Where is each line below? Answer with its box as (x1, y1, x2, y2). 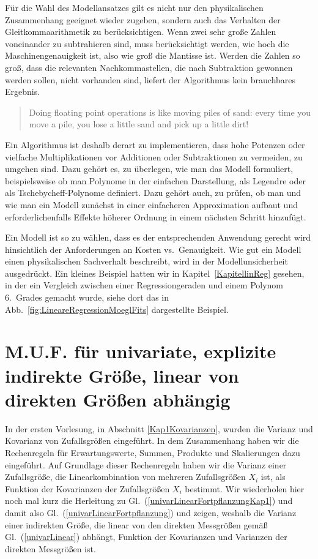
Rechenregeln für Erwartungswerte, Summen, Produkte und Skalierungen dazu (5, 446, 300, 459)
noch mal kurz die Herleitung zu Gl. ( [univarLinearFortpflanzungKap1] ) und (5, 494, 293, 507)
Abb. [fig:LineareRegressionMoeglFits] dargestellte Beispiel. (5, 302, 229, 315)
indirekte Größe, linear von (5, 362, 239, 388)
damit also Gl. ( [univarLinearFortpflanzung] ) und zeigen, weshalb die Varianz (5, 506, 297, 519)
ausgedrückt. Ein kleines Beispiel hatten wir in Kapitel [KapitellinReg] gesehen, (5, 266, 305, 279)
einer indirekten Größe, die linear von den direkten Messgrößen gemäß (5, 518, 268, 531)
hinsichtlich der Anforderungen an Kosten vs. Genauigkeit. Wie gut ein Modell (5, 242, 301, 255)
